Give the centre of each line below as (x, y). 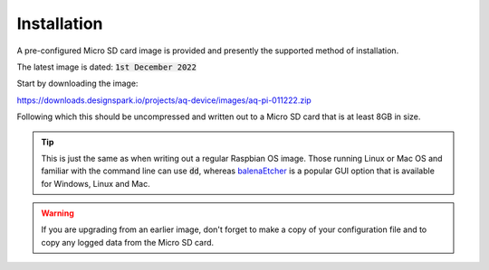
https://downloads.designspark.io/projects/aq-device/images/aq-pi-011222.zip (164, 100)
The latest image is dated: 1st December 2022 (106, 67)
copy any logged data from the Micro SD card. (128, 242)
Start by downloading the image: (77, 84)
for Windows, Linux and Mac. (96, 183)
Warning (58, 213)
